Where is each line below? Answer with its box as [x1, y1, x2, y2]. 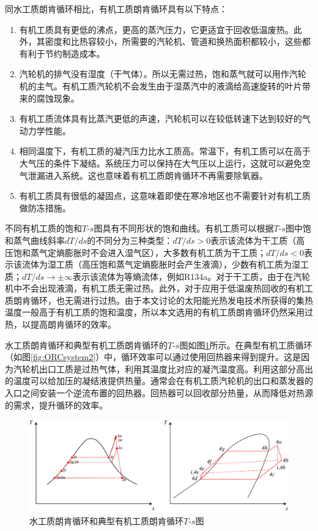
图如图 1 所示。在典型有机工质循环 [179, 338, 312, 351]
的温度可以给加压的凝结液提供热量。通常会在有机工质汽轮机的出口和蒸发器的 [5, 374, 313, 387]
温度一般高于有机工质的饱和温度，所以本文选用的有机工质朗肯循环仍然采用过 [5, 306, 313, 318]
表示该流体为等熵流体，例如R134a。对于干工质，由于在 [72, 269, 294, 282]
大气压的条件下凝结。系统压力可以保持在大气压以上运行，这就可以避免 [19, 156, 302, 169]
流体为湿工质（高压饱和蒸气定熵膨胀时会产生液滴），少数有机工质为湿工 [21, 258, 309, 271]
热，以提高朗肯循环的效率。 [5, 318, 116, 331]
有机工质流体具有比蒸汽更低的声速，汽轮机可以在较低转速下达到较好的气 [19, 112, 311, 125]
